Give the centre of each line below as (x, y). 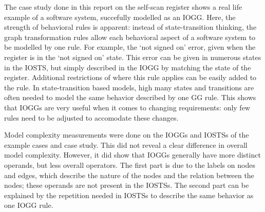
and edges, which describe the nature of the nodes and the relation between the (129, 175)
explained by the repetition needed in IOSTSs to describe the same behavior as (129, 195)
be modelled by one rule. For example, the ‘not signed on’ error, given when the (130, 47)
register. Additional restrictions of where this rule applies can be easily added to (130, 77)
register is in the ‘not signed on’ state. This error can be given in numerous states (133, 57)
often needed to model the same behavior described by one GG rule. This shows (130, 97)
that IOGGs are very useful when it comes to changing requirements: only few (127, 107)
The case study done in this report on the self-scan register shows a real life (123, 7)
